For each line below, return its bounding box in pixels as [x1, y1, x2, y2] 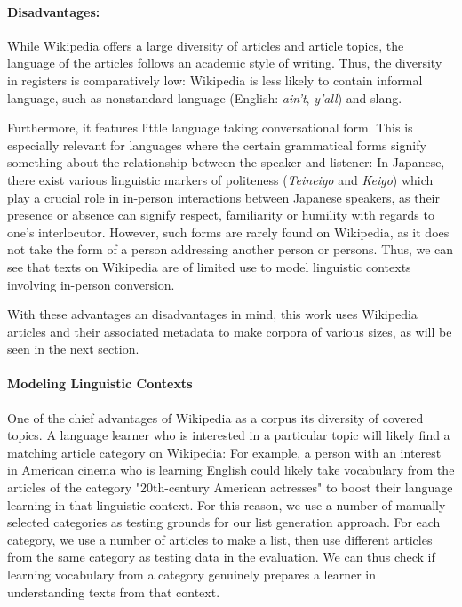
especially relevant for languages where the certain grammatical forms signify [7, 135, 426, 154]
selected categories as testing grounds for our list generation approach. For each [7, 513, 441, 531]
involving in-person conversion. [7, 275, 175, 293]
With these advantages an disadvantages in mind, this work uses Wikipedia [7, 305, 418, 323]
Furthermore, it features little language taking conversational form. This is [7, 118, 413, 137]
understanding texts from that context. [7, 582, 220, 601]
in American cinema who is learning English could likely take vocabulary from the [7, 460, 455, 479]
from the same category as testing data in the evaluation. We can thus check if [7, 547, 435, 566]
